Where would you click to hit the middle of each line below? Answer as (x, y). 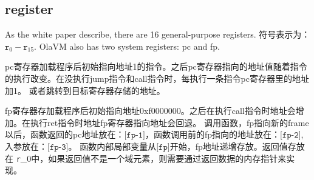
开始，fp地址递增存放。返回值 (229, 146)
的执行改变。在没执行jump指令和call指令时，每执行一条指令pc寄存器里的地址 (157, 78)
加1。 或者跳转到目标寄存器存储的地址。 (85, 90)
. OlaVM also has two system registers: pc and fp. (127, 46)
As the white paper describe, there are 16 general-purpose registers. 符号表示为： (158, 34)
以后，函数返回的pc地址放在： (65, 134)
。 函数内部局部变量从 (112, 146)
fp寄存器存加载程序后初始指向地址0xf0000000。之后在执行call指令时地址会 (150, 111)
